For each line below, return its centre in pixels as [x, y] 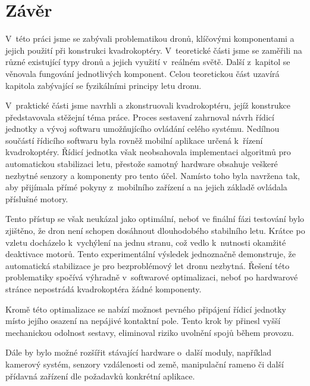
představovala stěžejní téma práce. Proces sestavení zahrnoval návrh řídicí [140, 117]
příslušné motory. [37, 198]
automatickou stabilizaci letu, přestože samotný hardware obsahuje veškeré [142, 164]
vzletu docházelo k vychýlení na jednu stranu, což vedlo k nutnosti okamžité [146, 242]
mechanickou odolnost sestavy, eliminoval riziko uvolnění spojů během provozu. [150, 332]
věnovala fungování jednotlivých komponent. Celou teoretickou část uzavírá [143, 73]
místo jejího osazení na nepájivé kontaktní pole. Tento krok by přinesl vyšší [143, 321]
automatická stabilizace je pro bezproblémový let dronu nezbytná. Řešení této [148, 265]
